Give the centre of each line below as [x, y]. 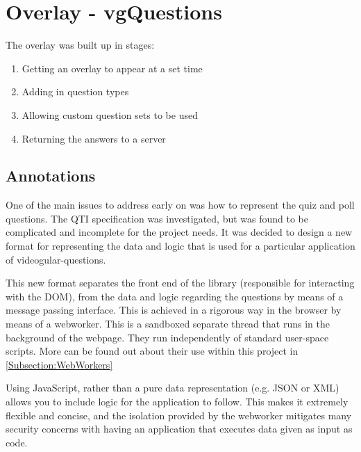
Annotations [51, 176]
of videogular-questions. [56, 259]
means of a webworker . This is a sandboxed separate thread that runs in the [168, 324]
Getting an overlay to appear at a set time [112, 68]
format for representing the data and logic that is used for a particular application [180, 246]
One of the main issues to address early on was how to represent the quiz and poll [180, 205]
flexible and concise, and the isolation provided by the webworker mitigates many [179, 415]
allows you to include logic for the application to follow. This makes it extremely [177, 402]
